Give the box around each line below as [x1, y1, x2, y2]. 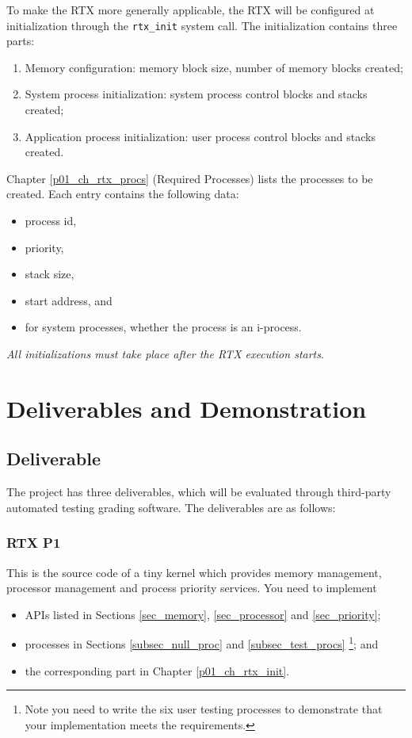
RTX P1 [6, 533, 61, 553]
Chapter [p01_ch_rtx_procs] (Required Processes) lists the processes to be [6, 170, 373, 186]
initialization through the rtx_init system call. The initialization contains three [6, 17, 398, 33]
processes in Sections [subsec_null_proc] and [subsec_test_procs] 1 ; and [25, 633, 379, 652]
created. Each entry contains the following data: [6, 185, 239, 202]
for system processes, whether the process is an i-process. [25, 319, 302, 335]
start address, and [25, 292, 113, 308]
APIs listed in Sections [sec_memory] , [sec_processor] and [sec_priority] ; [25, 606, 381, 622]
